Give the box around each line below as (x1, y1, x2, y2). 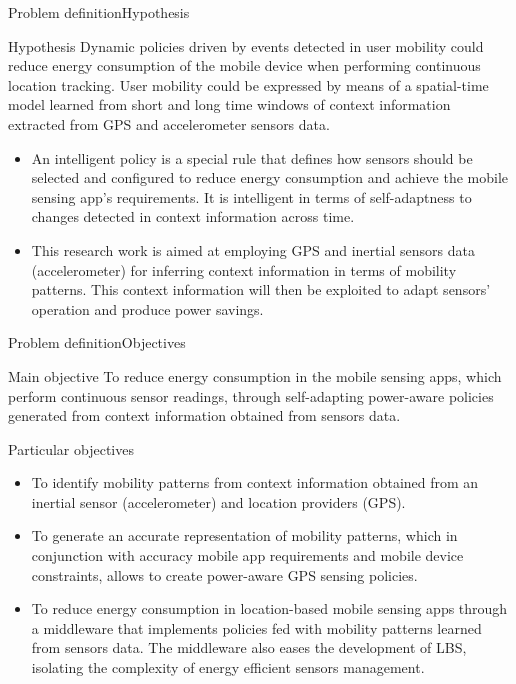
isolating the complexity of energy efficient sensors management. (31, 657, 425, 678)
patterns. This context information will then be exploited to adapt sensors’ (31, 279, 491, 300)
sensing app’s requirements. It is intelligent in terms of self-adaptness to (31, 186, 472, 207)
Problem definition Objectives (8, 332, 186, 353)
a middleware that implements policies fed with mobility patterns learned (31, 617, 482, 638)
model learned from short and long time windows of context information (8, 94, 451, 115)
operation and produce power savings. (31, 298, 264, 319)
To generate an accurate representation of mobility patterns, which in (31, 525, 458, 546)
